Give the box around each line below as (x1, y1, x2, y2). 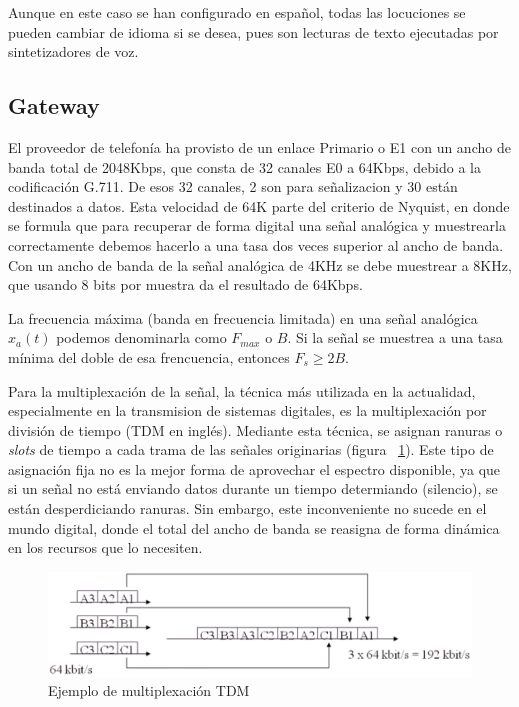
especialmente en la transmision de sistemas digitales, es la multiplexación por (8, 400, 487, 421)
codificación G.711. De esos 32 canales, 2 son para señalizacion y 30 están (8, 176, 458, 197)
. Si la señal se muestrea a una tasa (287, 327, 503, 348)
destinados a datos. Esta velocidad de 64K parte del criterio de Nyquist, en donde (8, 195, 510, 216)
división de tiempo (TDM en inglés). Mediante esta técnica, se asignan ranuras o (8, 419, 503, 440)
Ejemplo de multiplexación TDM (48, 680, 250, 701)
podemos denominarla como (56, 327, 227, 348)
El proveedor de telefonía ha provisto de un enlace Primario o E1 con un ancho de (8, 136, 511, 157)
